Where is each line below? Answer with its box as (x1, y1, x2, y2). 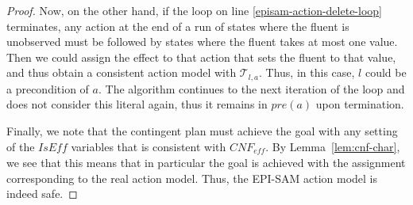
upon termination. (315, 96, 404, 112)
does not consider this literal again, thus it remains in (6, 96, 268, 112)
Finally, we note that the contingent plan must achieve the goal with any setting (6, 123, 398, 139)
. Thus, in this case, (259, 64, 355, 81)
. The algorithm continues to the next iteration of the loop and (98, 80, 405, 97)
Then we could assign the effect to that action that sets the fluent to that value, (6, 48, 396, 65)
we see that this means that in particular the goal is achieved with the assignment (6, 154, 406, 171)
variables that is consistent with (71, 138, 226, 154)
